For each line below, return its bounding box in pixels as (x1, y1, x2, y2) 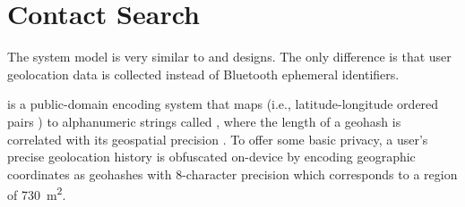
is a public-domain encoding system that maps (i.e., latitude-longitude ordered (7, 95, 439, 113)
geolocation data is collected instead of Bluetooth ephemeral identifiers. (7, 64, 400, 83)
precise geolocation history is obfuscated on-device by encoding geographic (7, 147, 416, 166)
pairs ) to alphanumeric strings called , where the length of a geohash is (7, 112, 401, 130)
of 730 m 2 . (7, 183, 66, 203)
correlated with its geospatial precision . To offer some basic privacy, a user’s (7, 129, 428, 148)
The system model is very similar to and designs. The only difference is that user (7, 47, 452, 66)
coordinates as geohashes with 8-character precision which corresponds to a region (7, 164, 458, 183)
